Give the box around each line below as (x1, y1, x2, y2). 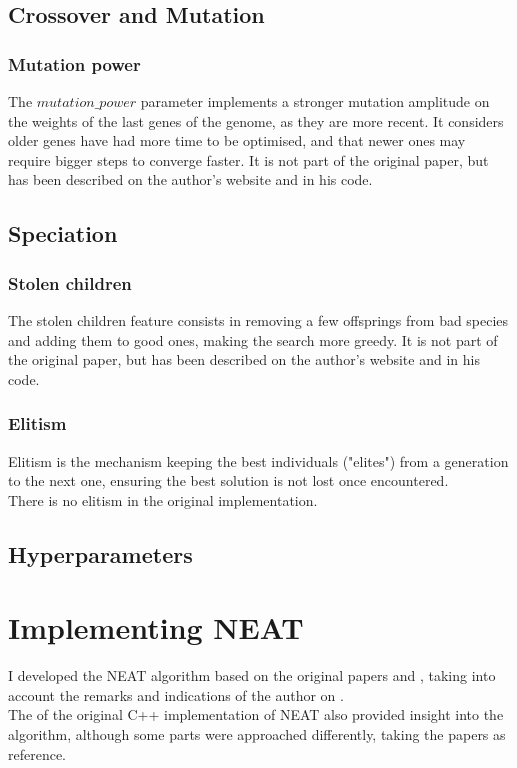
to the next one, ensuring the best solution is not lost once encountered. (8, 470, 449, 491)
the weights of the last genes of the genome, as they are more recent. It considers (8, 110, 504, 131)
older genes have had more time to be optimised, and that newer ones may (8, 130, 466, 151)
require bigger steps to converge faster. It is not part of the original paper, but (8, 149, 489, 170)
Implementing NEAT (8, 607, 304, 648)
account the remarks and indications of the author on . (8, 684, 344, 705)
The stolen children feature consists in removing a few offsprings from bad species (8, 309, 509, 330)
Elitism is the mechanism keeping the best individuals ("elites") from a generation (8, 450, 509, 471)
